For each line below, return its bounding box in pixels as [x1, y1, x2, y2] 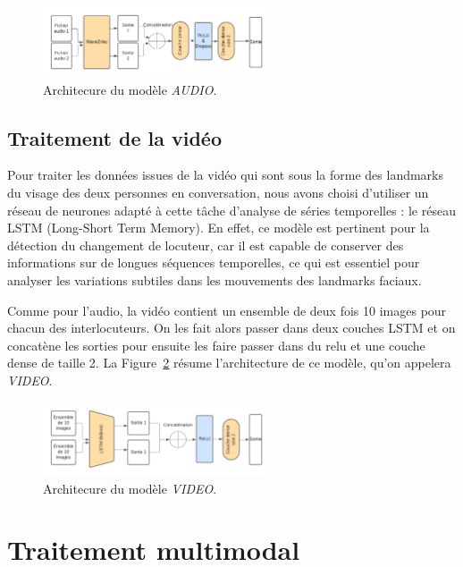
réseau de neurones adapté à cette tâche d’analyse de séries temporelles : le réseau [7, 200, 456, 219]
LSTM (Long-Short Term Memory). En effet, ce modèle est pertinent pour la [7, 218, 430, 237]
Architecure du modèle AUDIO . [43, 80, 217, 98]
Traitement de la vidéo [7, 123, 223, 151]
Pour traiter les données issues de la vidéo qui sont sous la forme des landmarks [7, 165, 444, 184]
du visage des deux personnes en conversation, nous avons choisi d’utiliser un [7, 182, 429, 201]
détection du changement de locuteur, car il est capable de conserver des [7, 235, 404, 254]
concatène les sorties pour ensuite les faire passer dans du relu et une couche [7, 335, 425, 354]
